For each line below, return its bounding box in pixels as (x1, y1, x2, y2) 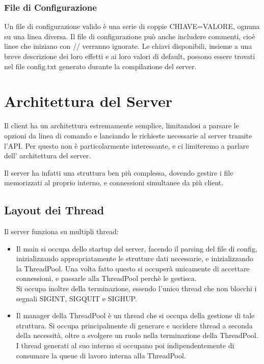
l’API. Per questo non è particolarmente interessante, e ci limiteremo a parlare (4, 140, 249, 151)
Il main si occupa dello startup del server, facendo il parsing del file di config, (16, 243, 257, 254)
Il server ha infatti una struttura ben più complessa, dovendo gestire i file (4, 167, 233, 178)
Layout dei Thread (4, 202, 104, 218)
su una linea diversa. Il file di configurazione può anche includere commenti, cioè (4, 31, 255, 41)
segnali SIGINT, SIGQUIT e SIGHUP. (16, 293, 137, 303)
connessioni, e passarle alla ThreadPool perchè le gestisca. (16, 273, 197, 284)
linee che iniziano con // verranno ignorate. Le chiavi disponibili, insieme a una (4, 41, 252, 51)
